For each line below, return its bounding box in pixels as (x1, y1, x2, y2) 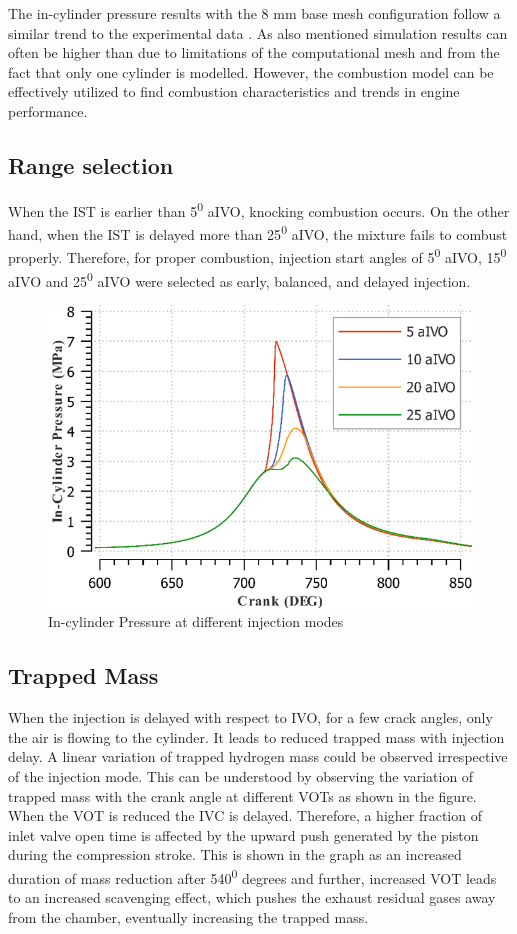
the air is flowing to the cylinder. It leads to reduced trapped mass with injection (8, 726, 505, 747)
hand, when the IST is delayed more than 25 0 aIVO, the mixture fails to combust (8, 221, 508, 244)
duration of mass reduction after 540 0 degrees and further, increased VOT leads (8, 864, 497, 888)
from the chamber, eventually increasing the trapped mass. (8, 906, 369, 927)
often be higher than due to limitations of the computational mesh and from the (8, 42, 500, 63)
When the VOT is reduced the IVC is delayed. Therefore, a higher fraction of (8, 805, 482, 826)
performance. (8, 100, 88, 121)
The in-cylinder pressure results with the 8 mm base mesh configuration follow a (8, 3, 501, 23)
